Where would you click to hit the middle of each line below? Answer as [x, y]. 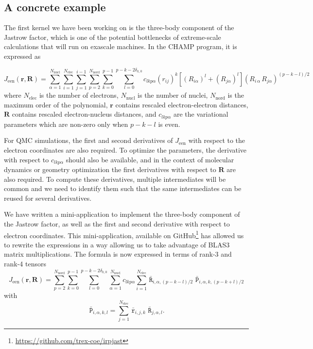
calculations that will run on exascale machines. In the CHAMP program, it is [121, 46]
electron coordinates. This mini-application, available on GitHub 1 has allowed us [124, 234]
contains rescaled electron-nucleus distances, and [84, 114]
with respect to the [217, 140]
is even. [169, 124]
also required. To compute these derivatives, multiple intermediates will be [115, 179]
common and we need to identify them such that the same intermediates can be [123, 188]
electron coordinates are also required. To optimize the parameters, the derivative [125, 149]
